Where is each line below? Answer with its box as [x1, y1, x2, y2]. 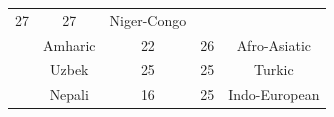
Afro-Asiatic [236, 34, 312, 55]
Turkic [253, 59, 294, 80]
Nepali [49, 84, 89, 105]
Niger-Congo [109, 9, 187, 30]
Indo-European [228, 84, 320, 105]
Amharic [43, 34, 96, 55]
